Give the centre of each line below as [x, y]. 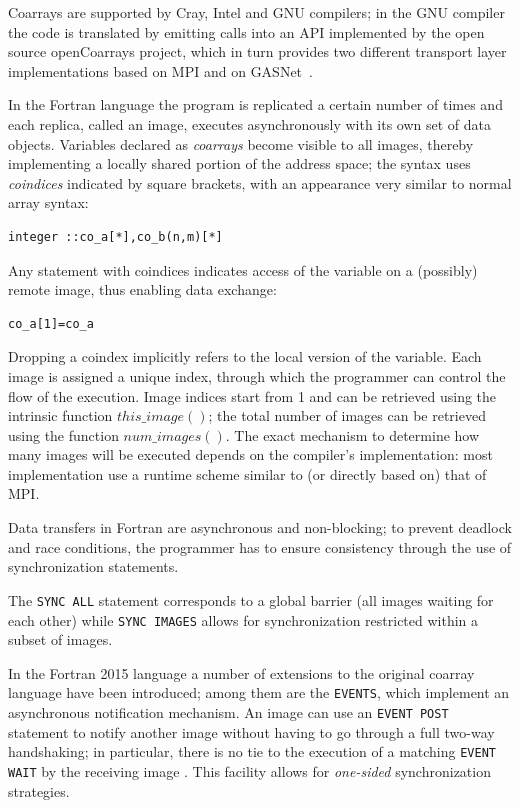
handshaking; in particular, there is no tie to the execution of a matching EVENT [252, 751]
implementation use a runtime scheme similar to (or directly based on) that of [247, 473]
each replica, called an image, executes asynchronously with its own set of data [250, 123]
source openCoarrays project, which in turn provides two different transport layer [257, 51]
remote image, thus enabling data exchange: [142, 289]
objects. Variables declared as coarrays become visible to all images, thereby [241, 143]
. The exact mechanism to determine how [352, 434]
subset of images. [60, 639]
